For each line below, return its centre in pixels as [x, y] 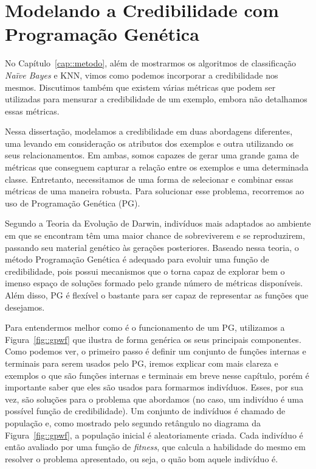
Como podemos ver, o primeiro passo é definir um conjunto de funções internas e [156, 351]
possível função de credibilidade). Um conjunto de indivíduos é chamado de [145, 411]
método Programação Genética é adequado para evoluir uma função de [137, 259]
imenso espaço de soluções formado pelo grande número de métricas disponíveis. [154, 283]
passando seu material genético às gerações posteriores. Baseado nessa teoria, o [152, 247]
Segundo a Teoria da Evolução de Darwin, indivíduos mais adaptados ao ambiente [158, 223]
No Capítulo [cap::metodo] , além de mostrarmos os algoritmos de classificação [150, 63]
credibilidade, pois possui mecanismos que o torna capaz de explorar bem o [145, 271]
